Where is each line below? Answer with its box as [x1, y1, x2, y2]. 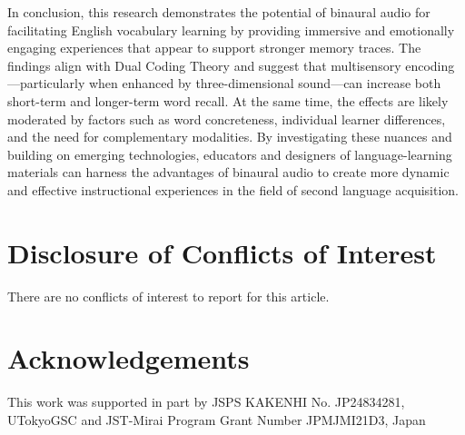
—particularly [7, 74, 85, 93]
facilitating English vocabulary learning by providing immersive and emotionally [7, 20, 455, 39]
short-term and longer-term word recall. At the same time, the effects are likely [7, 91, 449, 110]
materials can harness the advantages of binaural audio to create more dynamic [7, 163, 450, 182]
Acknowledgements [7, 340, 250, 377]
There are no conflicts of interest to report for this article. [7, 286, 330, 305]
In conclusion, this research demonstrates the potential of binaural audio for [7, 3, 430, 21]
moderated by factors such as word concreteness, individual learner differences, [7, 109, 446, 128]
